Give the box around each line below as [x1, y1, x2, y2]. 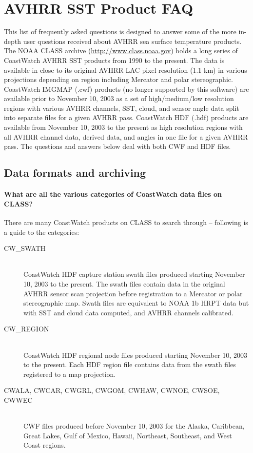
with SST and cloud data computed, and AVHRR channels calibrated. [23, 307, 234, 317]
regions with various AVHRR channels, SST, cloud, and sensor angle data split [4, 103, 239, 113]
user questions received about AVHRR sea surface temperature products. [23, 36, 242, 46]
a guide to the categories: [4, 226, 79, 237]
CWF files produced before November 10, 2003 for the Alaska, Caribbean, [23, 421, 245, 431]
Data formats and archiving [4, 165, 146, 180]
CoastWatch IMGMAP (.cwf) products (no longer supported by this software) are [4, 83, 249, 94]
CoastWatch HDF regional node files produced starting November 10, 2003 [23, 350, 247, 360]
